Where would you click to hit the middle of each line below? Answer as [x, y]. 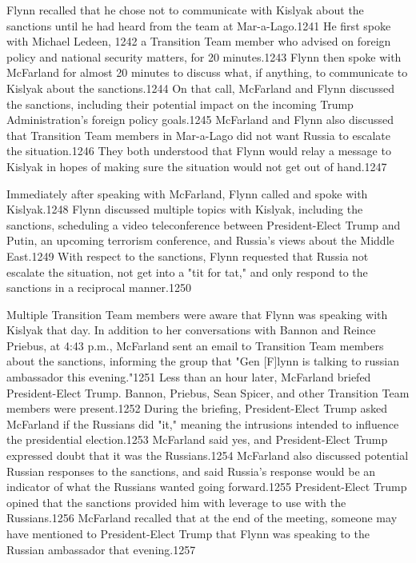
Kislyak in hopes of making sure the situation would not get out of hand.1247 [197, 166]
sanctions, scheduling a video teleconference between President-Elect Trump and [204, 224]
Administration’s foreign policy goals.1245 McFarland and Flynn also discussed [200, 120]
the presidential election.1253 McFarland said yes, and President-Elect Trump [197, 439]
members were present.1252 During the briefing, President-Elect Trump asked [197, 408]
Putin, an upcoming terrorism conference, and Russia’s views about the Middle [200, 240]
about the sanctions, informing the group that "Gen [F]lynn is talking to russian [203, 361]
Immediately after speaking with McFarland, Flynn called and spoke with [187, 193]
